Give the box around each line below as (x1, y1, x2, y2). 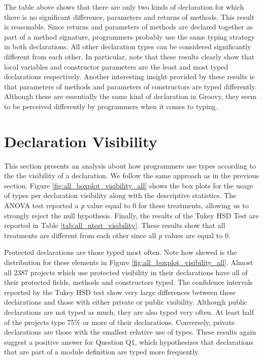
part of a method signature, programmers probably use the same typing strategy (4, 31, 255, 42)
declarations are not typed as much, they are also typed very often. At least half (4, 306, 254, 317)
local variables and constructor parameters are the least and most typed (4, 61, 228, 72)
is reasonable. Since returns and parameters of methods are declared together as (4, 21, 253, 32)
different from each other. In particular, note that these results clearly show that (4, 51, 255, 61)
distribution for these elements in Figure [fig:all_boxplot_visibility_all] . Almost (4, 257, 253, 267)
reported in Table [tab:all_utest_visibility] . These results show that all (4, 220, 225, 231)
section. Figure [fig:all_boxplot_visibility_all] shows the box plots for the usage (4, 180, 253, 190)
